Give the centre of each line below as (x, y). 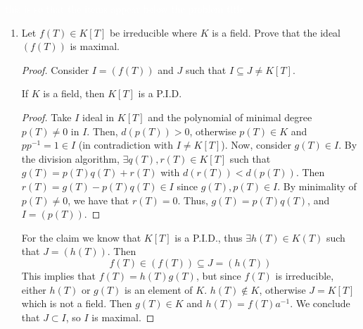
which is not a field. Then (77, 303)
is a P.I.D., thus (209, 237)
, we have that (98, 200)
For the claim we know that (81, 237)
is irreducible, (305, 275)
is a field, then (74, 93)
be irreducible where (153, 32)
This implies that (58, 275)
